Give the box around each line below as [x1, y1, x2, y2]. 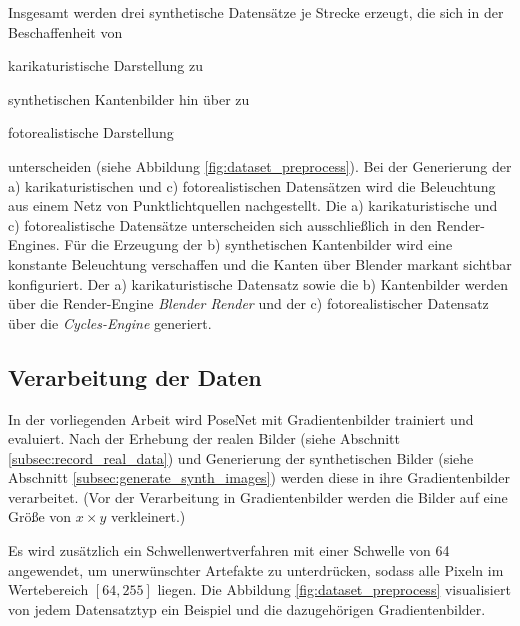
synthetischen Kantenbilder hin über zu [8, 88, 250, 109]
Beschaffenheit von [8, 21, 123, 42]
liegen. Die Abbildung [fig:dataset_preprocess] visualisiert [157, 579, 511, 600]
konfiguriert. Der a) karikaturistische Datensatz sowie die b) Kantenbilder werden [8, 273, 508, 294]
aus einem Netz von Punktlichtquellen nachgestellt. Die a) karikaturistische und [8, 195, 498, 216]
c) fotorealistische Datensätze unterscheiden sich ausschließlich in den [8, 214, 432, 235]
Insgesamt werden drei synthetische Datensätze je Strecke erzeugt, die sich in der [8, 2, 504, 22]
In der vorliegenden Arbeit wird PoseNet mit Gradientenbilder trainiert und [8, 408, 474, 429]
